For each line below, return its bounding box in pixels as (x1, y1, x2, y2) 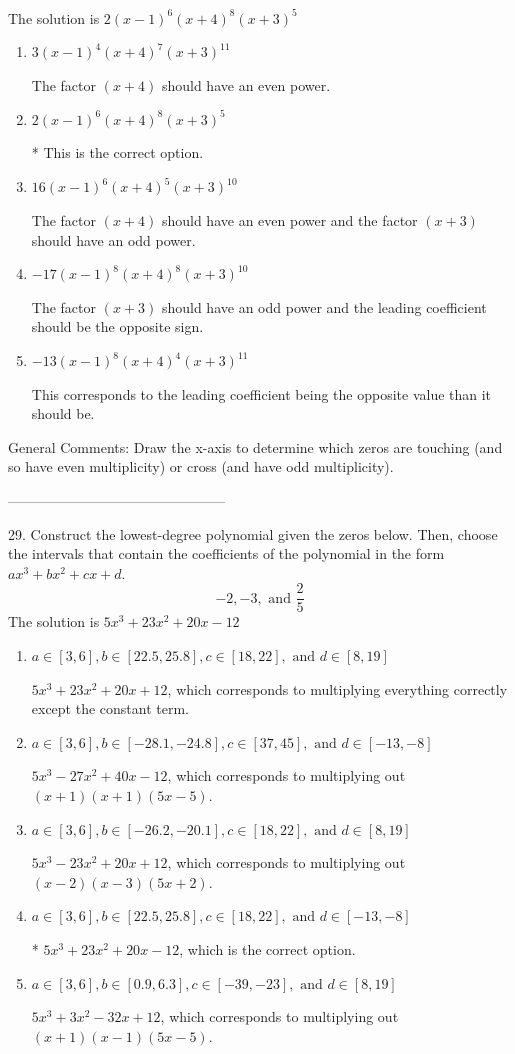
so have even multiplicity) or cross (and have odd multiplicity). (8, 456, 394, 477)
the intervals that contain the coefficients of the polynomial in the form (8, 543, 445, 564)
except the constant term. (31, 698, 190, 719)
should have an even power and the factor (161, 210, 418, 231)
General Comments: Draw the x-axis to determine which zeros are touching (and (8, 436, 503, 457)
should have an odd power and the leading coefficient (161, 296, 487, 317)
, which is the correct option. (179, 938, 356, 959)
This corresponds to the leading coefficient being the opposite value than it (31, 383, 492, 404)
